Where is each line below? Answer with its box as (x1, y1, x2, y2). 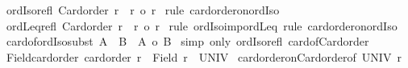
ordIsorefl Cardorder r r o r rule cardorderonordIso (6, 2, 280, 18)
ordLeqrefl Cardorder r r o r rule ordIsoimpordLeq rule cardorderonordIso (6, 17, 398, 34)
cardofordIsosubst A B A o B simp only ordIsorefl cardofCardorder (6, 33, 369, 50)
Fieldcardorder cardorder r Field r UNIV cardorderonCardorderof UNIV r (6, 48, 402, 65)
